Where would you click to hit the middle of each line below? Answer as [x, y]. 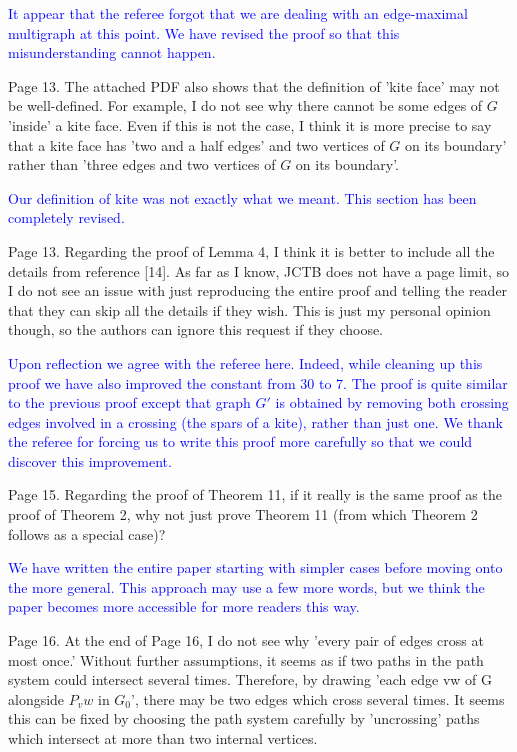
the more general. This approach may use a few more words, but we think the [246, 586]
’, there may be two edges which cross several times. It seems [318, 698]
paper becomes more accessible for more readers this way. [184, 606]
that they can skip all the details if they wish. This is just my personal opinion [249, 309]
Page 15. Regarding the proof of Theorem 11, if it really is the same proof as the [255, 494]
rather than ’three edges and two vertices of [142, 164]
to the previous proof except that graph [129, 402]
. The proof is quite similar [425, 382]
